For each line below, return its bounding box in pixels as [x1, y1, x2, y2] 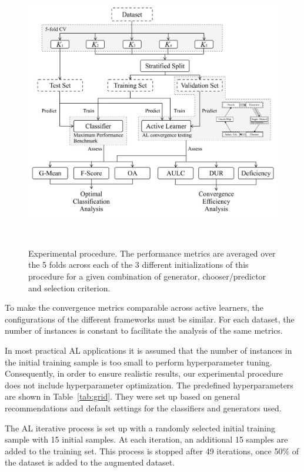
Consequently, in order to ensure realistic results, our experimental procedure [5, 367, 283, 380]
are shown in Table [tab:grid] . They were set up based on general [5, 390, 240, 403]
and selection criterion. [28, 281, 111, 294]
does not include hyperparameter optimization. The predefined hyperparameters [5, 378, 293, 391]
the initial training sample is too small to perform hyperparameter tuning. [5, 355, 272, 368]
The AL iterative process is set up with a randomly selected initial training [5, 421, 275, 434]
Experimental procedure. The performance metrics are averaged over [28, 247, 276, 259]
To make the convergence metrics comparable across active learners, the [5, 301, 263, 314]
